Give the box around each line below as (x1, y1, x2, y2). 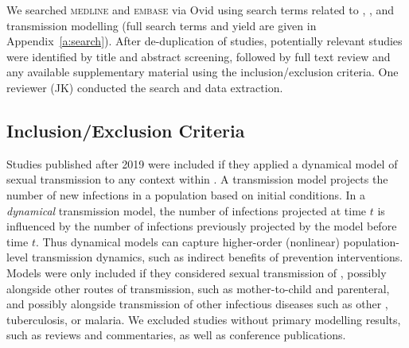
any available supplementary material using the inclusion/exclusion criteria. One (6, 64, 399, 80)
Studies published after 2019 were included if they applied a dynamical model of (6, 155, 398, 172)
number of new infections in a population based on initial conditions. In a (6, 186, 366, 203)
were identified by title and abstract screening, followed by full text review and (6, 48, 391, 64)
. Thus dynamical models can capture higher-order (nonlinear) (35, 233, 340, 249)
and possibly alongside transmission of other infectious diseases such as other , (6, 296, 388, 312)
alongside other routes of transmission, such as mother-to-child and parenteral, (6, 280, 390, 296)
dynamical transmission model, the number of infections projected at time (6, 202, 367, 218)
